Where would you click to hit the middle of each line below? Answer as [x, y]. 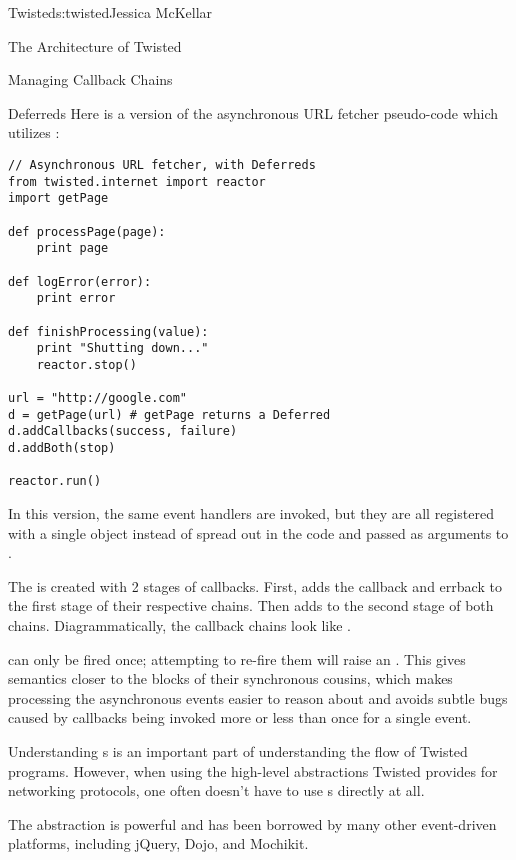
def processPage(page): [87, 231]
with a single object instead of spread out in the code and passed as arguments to [258, 532]
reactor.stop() [86, 364]
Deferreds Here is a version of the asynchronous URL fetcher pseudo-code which [253, 112]
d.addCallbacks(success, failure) [123, 431]
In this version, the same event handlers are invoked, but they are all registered [251, 513]
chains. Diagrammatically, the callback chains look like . [179, 625]
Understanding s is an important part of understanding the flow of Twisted [238, 751]
